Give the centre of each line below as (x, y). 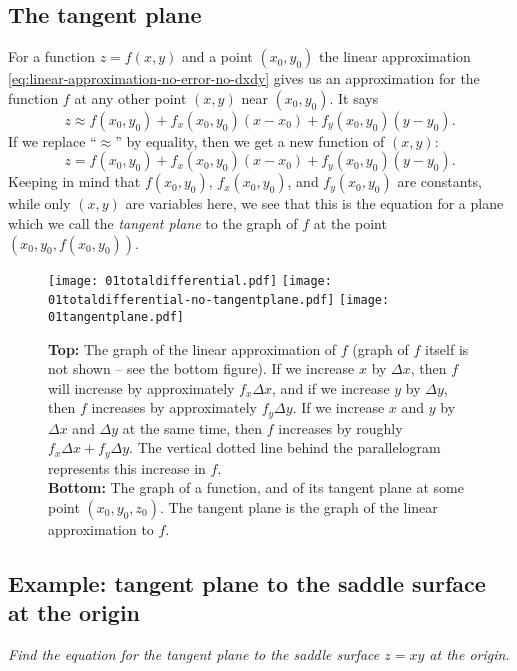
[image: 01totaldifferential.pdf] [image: (190, 280)
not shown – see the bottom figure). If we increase (201, 368)
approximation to (101, 529)
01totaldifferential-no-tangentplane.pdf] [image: (219, 300)
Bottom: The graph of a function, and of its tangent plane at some (256, 487)
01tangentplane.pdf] (116, 316)
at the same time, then (192, 427)
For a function (51, 56)
